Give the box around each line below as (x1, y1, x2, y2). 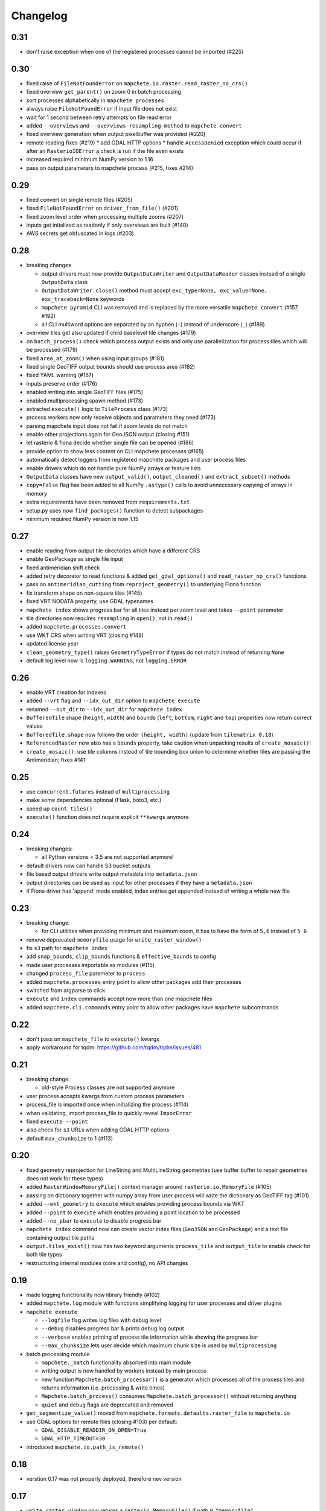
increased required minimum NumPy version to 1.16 (26, 156, 154, 163)
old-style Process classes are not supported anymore (41, 1084, 175, 1091)
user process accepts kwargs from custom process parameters (26, 1092, 185, 1099)
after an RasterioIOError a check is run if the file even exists (26, 147, 184, 155)
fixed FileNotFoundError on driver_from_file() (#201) (26, 204, 179, 212)
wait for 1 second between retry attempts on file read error (26, 114, 172, 121)
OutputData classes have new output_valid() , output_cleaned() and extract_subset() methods (26, 473, 290, 480)
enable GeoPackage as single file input (26, 555, 123, 563)
